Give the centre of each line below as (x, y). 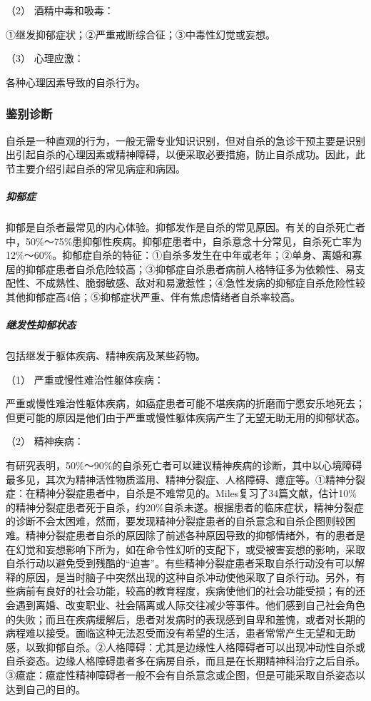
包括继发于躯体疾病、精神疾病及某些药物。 (106, 355)
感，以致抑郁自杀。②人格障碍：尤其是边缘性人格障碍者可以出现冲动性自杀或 (185, 646)
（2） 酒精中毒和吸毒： (60, 10)
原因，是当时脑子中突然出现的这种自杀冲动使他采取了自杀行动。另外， (190, 577)
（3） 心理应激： (45, 58)
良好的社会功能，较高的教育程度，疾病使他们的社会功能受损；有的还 (205, 591)
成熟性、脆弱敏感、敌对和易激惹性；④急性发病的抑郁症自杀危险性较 (205, 283)
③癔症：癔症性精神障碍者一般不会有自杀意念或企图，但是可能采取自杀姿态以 (185, 674)
